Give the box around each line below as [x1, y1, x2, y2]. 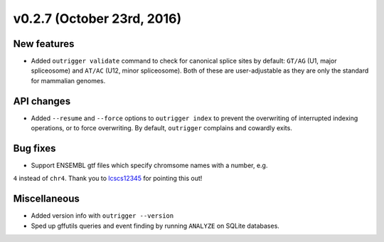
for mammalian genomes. [31, 76, 106, 85]
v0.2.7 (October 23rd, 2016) [13, 11, 182, 26]
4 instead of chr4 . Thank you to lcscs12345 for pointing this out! [13, 174, 203, 183]
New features [13, 38, 75, 50]
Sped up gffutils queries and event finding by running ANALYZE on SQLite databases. [31, 221, 280, 230]
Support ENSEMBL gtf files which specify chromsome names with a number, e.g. [31, 161, 268, 170]
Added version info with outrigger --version [31, 211, 174, 220]
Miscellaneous [13, 193, 80, 205]
